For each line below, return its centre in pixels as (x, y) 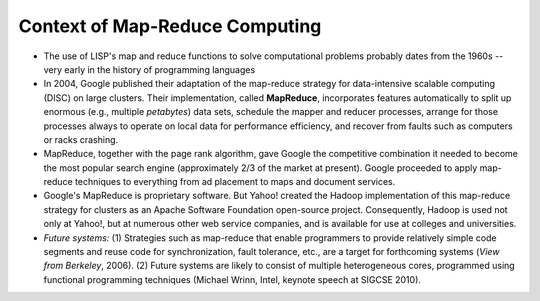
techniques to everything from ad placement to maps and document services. (235, 182)
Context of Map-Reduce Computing (170, 26)
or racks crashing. (81, 139)
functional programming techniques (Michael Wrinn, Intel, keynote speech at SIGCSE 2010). (232, 279)
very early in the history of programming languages (149, 69)
